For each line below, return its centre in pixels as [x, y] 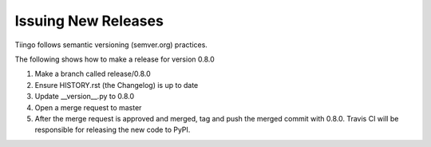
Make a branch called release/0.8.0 [93, 74]
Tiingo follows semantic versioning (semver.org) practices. [111, 45]
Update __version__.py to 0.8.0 [85, 97]
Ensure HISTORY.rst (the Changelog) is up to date [117, 85]
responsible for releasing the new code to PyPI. [113, 130]
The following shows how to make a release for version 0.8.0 [115, 59]
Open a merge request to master [88, 107]
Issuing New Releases [89, 21]
